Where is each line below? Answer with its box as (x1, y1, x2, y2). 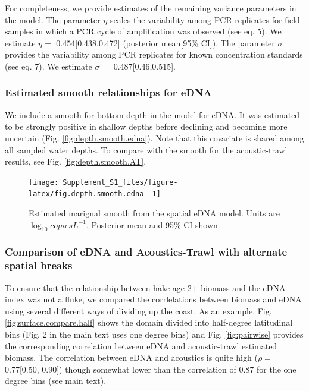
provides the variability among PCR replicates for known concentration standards (5, 48, 303, 61)
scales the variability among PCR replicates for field (110, 13, 300, 26)
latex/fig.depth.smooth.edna (29, 190, 144, 198)
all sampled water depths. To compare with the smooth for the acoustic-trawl (5, 143, 288, 156)
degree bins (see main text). (5, 374, 107, 387)
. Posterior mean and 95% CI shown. (86, 218, 220, 231)
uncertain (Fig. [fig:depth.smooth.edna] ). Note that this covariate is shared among (5, 131, 304, 144)
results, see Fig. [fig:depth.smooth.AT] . (5, 155, 146, 168)
